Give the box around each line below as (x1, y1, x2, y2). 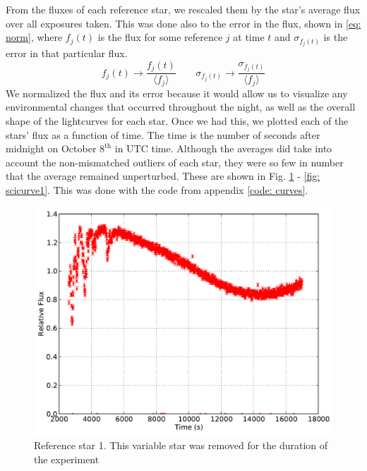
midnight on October (6, 141, 97, 156)
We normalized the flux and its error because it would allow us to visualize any (6, 85, 348, 100)
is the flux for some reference (97, 30, 223, 44)
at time (233, 30, 265, 44)
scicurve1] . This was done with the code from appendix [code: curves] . (6, 182, 308, 197)
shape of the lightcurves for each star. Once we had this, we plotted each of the (6, 114, 349, 128)
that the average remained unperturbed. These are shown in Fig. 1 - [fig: (6, 169, 320, 183)
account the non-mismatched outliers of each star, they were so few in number (6, 154, 344, 169)
